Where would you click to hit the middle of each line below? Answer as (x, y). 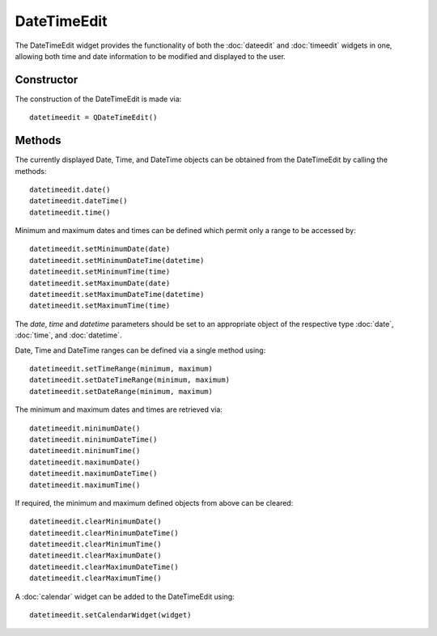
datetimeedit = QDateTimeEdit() (93, 118)
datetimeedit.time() (70, 212)
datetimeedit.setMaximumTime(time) (100, 306)
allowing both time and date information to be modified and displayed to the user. (151, 56)
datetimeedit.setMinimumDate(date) (100, 249)
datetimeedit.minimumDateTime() (93, 439)
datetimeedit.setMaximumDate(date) (100, 283)
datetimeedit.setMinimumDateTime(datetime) (117, 260)
